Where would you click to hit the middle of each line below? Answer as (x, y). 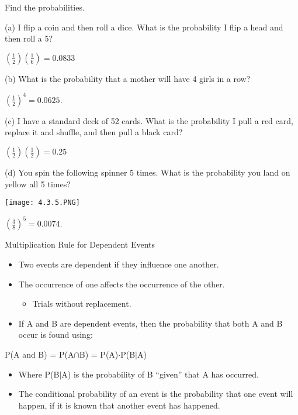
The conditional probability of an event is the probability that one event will (156, 394)
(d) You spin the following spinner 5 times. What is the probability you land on (148, 172)
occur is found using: (56, 335)
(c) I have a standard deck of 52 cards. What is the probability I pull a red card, (149, 120)
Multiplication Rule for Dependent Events (80, 244)
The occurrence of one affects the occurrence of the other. (122, 284)
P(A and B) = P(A (39, 354)
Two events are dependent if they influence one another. (119, 264)
